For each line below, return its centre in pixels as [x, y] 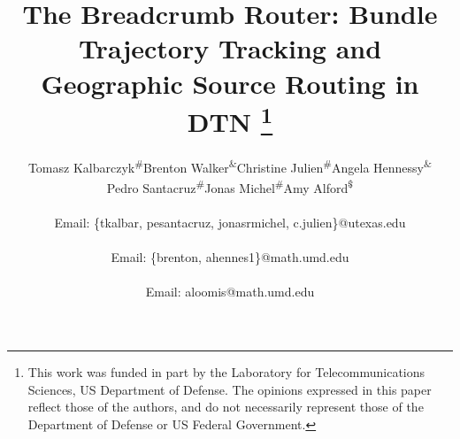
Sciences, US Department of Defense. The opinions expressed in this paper [230, 389]
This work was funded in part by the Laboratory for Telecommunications [226, 372]
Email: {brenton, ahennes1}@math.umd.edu [230, 257]
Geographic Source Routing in [230, 83]
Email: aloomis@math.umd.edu [230, 292]
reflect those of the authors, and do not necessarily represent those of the [226, 407]
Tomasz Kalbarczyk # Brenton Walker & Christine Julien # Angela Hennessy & [230, 166]
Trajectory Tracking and [230, 48]
